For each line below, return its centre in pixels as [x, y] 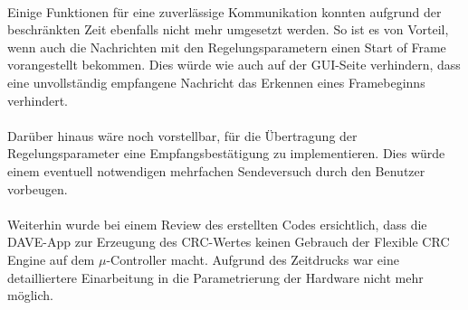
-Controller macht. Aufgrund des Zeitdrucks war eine [253, 259]
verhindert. [38, 100]
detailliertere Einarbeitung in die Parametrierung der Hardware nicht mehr [215, 277]
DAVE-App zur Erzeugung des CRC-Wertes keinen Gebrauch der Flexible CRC [229, 242]
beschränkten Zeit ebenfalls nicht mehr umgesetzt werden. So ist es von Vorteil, [228, 29]
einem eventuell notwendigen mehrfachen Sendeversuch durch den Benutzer [216, 170]
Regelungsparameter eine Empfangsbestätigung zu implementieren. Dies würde [226, 153]
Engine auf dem [51, 259]
